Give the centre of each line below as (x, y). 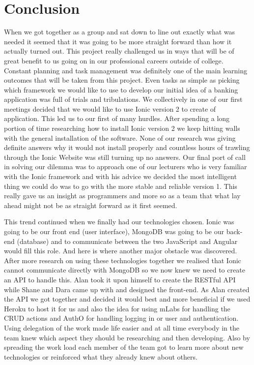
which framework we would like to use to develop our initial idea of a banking (121, 89)
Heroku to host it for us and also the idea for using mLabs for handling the (117, 308)
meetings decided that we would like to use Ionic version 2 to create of (110, 108)
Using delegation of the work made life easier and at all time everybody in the (122, 327)
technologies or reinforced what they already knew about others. (101, 356)
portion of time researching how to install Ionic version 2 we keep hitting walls (122, 128)
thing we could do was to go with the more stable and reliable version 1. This (121, 186)
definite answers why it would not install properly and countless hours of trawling (127, 147)
